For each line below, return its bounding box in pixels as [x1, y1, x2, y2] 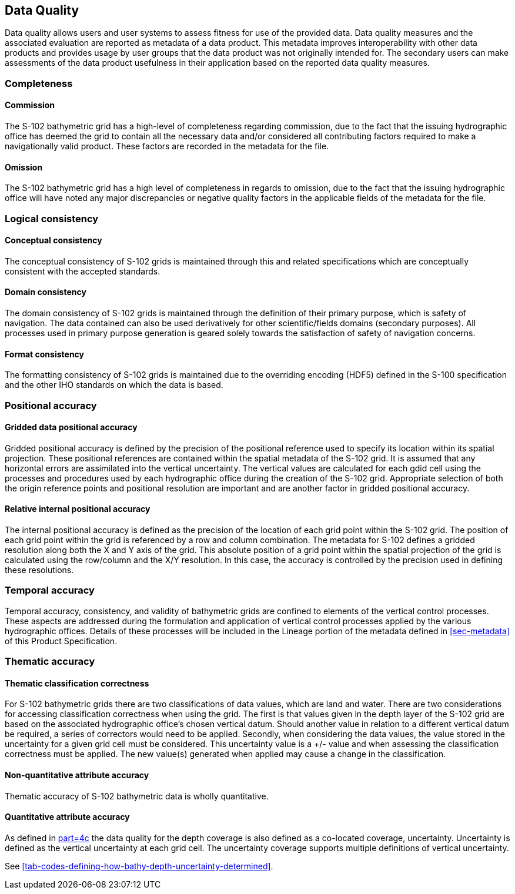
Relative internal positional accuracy [5, 504, 151, 514]
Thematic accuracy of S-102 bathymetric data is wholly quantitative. [5, 791, 269, 801]
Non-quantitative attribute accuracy [5, 770, 149, 781]
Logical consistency [5, 212, 99, 225]
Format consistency [5, 349, 85, 359]
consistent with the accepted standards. [5, 266, 160, 276]
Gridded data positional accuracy [5, 422, 138, 433]
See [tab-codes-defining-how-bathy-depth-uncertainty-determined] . [5, 860, 273, 871]
